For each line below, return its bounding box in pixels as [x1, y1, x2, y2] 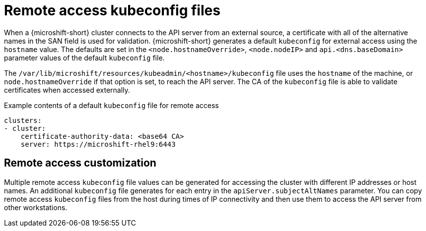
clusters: [4, 116, 42, 124]
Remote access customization [4, 157, 156, 170]
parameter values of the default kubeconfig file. [4, 53, 165, 62]
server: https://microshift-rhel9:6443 [20, 140, 176, 148]
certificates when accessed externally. [4, 85, 130, 94]
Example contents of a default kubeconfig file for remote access [4, 101, 219, 110]
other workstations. [4, 203, 68, 212]
